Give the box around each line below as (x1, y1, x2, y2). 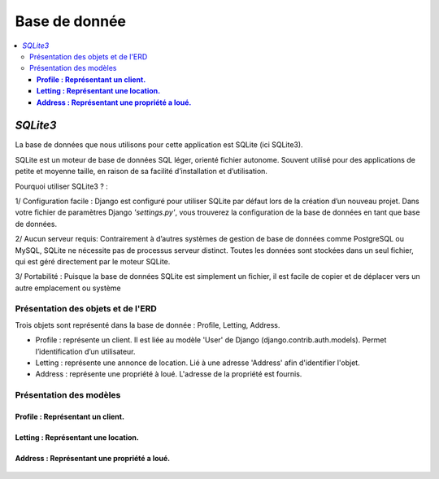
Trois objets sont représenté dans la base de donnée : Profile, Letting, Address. (15, 320, 280, 329)
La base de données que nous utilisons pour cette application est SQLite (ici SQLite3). (15, 140, 304, 150)
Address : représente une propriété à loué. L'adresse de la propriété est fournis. (35, 369, 302, 379)
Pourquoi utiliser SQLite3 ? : (15, 181, 109, 191)
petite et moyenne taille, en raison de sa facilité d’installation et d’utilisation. (15, 167, 268, 176)
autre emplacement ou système (15, 283, 121, 293)
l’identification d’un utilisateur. (35, 346, 136, 356)
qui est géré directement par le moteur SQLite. (15, 256, 171, 266)
